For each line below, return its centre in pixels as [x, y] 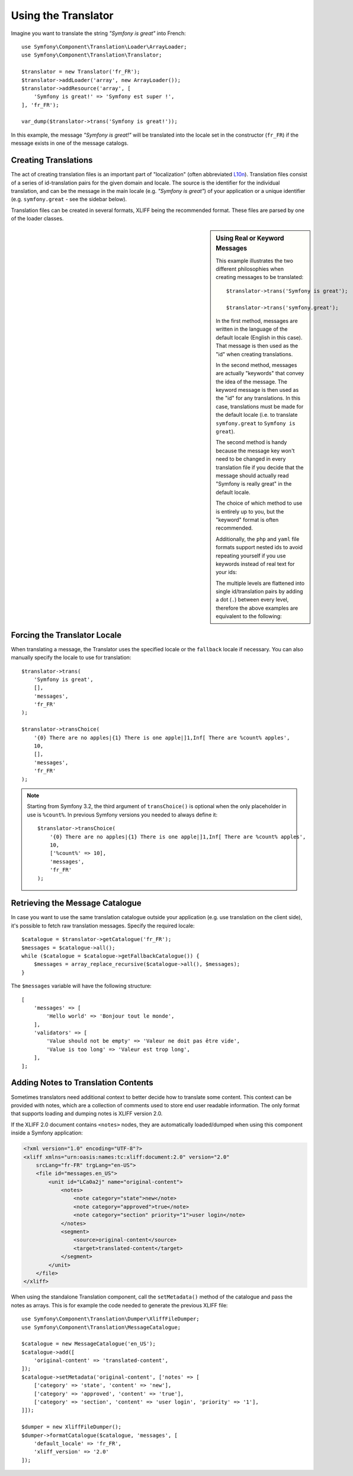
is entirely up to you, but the [250, 511]
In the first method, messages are [257, 321]
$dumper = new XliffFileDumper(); [71, 1427]
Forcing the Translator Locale [66, 635]
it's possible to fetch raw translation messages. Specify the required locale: [103, 926]
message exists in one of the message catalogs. [70, 143]
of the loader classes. [37, 218]
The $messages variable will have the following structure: [81, 986]
